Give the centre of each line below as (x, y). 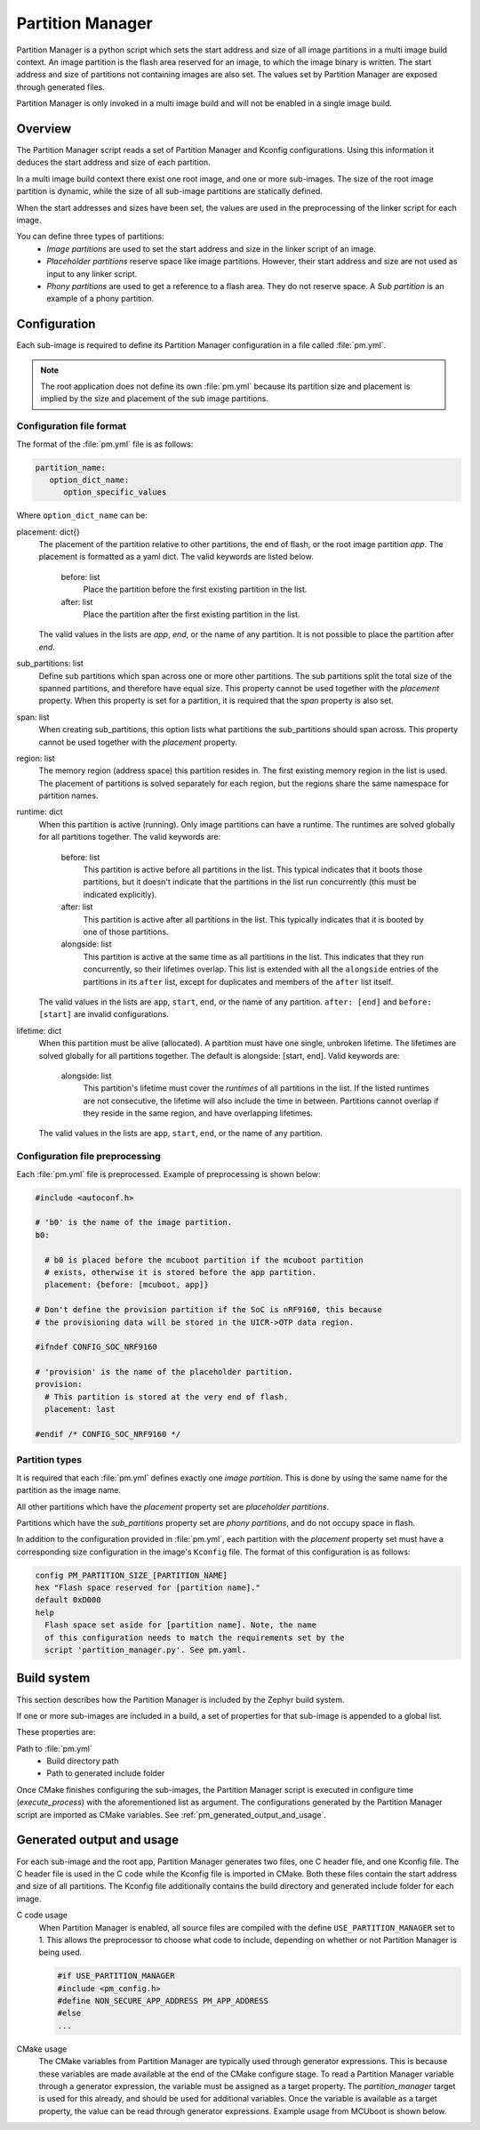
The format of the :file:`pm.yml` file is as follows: (105, 444)
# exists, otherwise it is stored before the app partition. (181, 1272)
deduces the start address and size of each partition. (113, 162)
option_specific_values (115, 492)
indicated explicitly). (120, 894)
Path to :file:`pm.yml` (54, 1748)
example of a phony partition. (100, 299)
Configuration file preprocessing (89, 1157)
